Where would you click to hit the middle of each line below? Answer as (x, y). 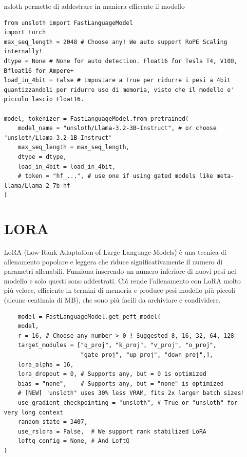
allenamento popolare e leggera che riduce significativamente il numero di (113, 261)
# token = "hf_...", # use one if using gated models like (115, 176)
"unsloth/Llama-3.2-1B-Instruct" (58, 138)
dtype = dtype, (42, 157)
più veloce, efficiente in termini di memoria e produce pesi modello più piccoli (120, 290)
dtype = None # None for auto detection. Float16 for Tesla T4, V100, (121, 61)
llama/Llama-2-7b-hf (37, 185)
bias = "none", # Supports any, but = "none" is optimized (121, 383)
